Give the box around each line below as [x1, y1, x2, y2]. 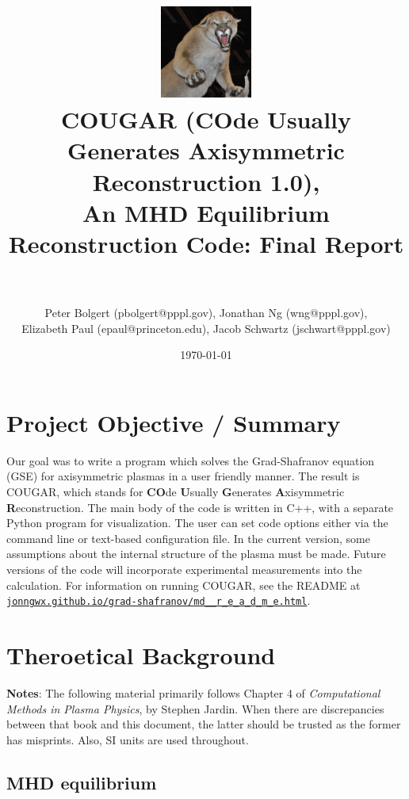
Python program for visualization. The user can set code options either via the [6, 514, 388, 531]
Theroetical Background [6, 639, 276, 671]
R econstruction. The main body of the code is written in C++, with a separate [6, 499, 394, 515]
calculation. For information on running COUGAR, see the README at [6, 576, 361, 593]
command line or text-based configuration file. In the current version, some [6, 529, 370, 546]
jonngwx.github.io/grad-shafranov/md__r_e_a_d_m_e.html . [6, 592, 311, 609]
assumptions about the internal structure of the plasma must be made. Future [6, 545, 386, 562]
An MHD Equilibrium [82, 196, 330, 228]
